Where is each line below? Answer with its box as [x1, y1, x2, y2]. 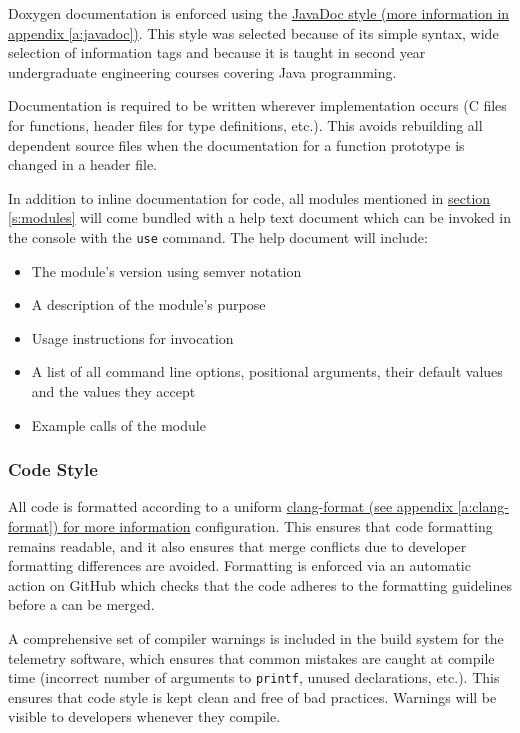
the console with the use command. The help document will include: [8, 226, 428, 247]
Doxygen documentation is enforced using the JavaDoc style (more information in [8, 3, 510, 23]
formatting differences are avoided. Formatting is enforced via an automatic [8, 555, 471, 576]
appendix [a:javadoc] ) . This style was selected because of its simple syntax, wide [8, 22, 499, 43]
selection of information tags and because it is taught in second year [8, 42, 426, 63]
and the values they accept [31, 380, 196, 401]
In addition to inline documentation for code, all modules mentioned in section [8, 187, 491, 208]
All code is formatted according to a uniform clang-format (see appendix [8, 496, 453, 517]
